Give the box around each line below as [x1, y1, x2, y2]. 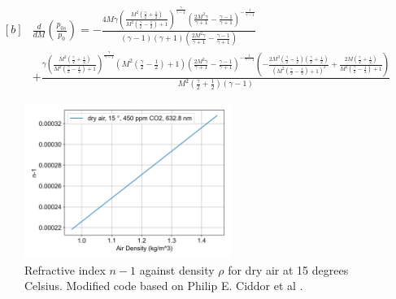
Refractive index [24, 261, 106, 278]
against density [139, 261, 215, 278]
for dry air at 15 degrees [228, 261, 349, 278]
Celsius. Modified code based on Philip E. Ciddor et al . [24, 277, 303, 294]
